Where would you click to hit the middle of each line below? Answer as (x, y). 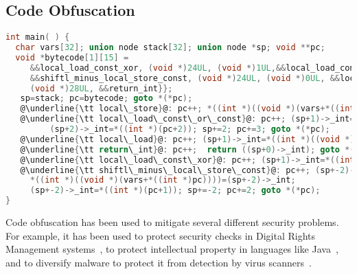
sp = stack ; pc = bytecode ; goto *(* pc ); (106, 99)
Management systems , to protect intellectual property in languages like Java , (172, 249)
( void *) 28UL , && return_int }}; (101, 88)
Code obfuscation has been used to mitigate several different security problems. (172, 222)
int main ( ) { (38, 37)
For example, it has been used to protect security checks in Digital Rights (160, 235)
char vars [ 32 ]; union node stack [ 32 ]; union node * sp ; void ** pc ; (170, 48)
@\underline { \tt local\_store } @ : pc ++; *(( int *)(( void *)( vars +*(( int (187, 109)
